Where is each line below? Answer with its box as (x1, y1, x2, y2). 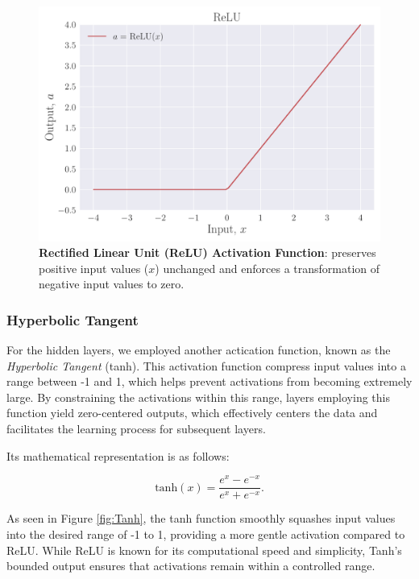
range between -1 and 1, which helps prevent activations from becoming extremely (6, 373, 413, 390)
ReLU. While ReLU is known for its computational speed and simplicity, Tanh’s (6, 541, 402, 558)
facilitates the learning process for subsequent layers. (6, 420, 266, 437)
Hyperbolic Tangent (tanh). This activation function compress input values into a (6, 357, 406, 374)
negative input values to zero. (39, 275, 185, 292)
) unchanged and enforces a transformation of (155, 259, 380, 276)
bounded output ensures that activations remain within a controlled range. (6, 557, 375, 574)
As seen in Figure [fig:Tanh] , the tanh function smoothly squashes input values (6, 510, 396, 527)
